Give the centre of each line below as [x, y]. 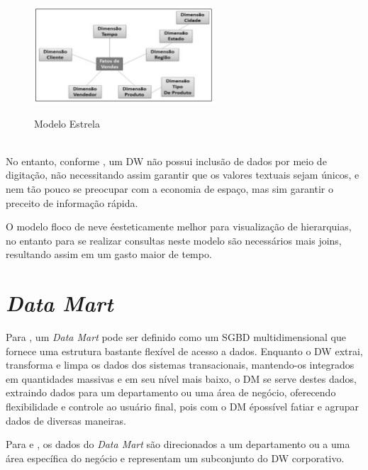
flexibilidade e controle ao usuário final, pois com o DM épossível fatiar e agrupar [183, 407]
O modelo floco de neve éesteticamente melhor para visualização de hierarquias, [179, 226]
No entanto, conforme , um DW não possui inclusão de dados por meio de [166, 161]
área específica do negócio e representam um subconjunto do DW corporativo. [175, 458]
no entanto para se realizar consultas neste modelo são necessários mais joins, [174, 240]
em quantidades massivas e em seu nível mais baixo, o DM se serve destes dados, [181, 378]
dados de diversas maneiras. [66, 420]
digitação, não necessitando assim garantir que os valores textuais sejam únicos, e [183, 175]
